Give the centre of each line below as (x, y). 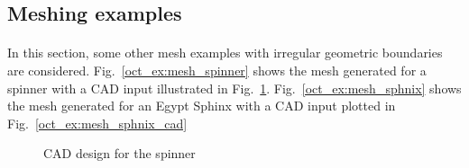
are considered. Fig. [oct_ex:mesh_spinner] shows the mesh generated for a (217, 70)
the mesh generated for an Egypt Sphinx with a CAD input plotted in (202, 106)
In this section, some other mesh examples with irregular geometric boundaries (225, 53)
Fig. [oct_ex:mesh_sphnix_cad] (97, 123)
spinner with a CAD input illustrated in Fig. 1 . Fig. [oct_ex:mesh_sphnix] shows (234, 88)
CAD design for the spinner (120, 153)
